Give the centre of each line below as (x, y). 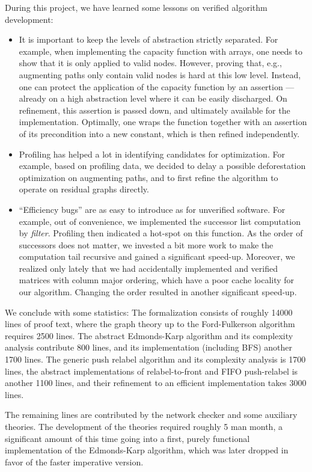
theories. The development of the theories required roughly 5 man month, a (144, 426)
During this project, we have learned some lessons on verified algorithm (136, 7)
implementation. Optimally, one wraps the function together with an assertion (163, 122)
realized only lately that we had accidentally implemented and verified (148, 268)
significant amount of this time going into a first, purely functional (127, 438)
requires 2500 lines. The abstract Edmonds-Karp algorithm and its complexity (149, 335)
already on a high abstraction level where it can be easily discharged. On (153, 98)
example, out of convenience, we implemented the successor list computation (160, 221)
